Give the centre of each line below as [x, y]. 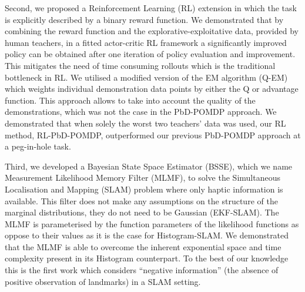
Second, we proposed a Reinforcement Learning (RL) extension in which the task [151, 8]
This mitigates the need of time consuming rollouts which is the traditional [140, 65]
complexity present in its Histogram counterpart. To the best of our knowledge [147, 258]
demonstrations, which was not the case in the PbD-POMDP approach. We [141, 112]
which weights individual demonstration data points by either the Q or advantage [152, 89]
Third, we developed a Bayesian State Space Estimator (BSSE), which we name [149, 166]
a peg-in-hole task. [38, 146]
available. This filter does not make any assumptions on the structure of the [141, 200]
